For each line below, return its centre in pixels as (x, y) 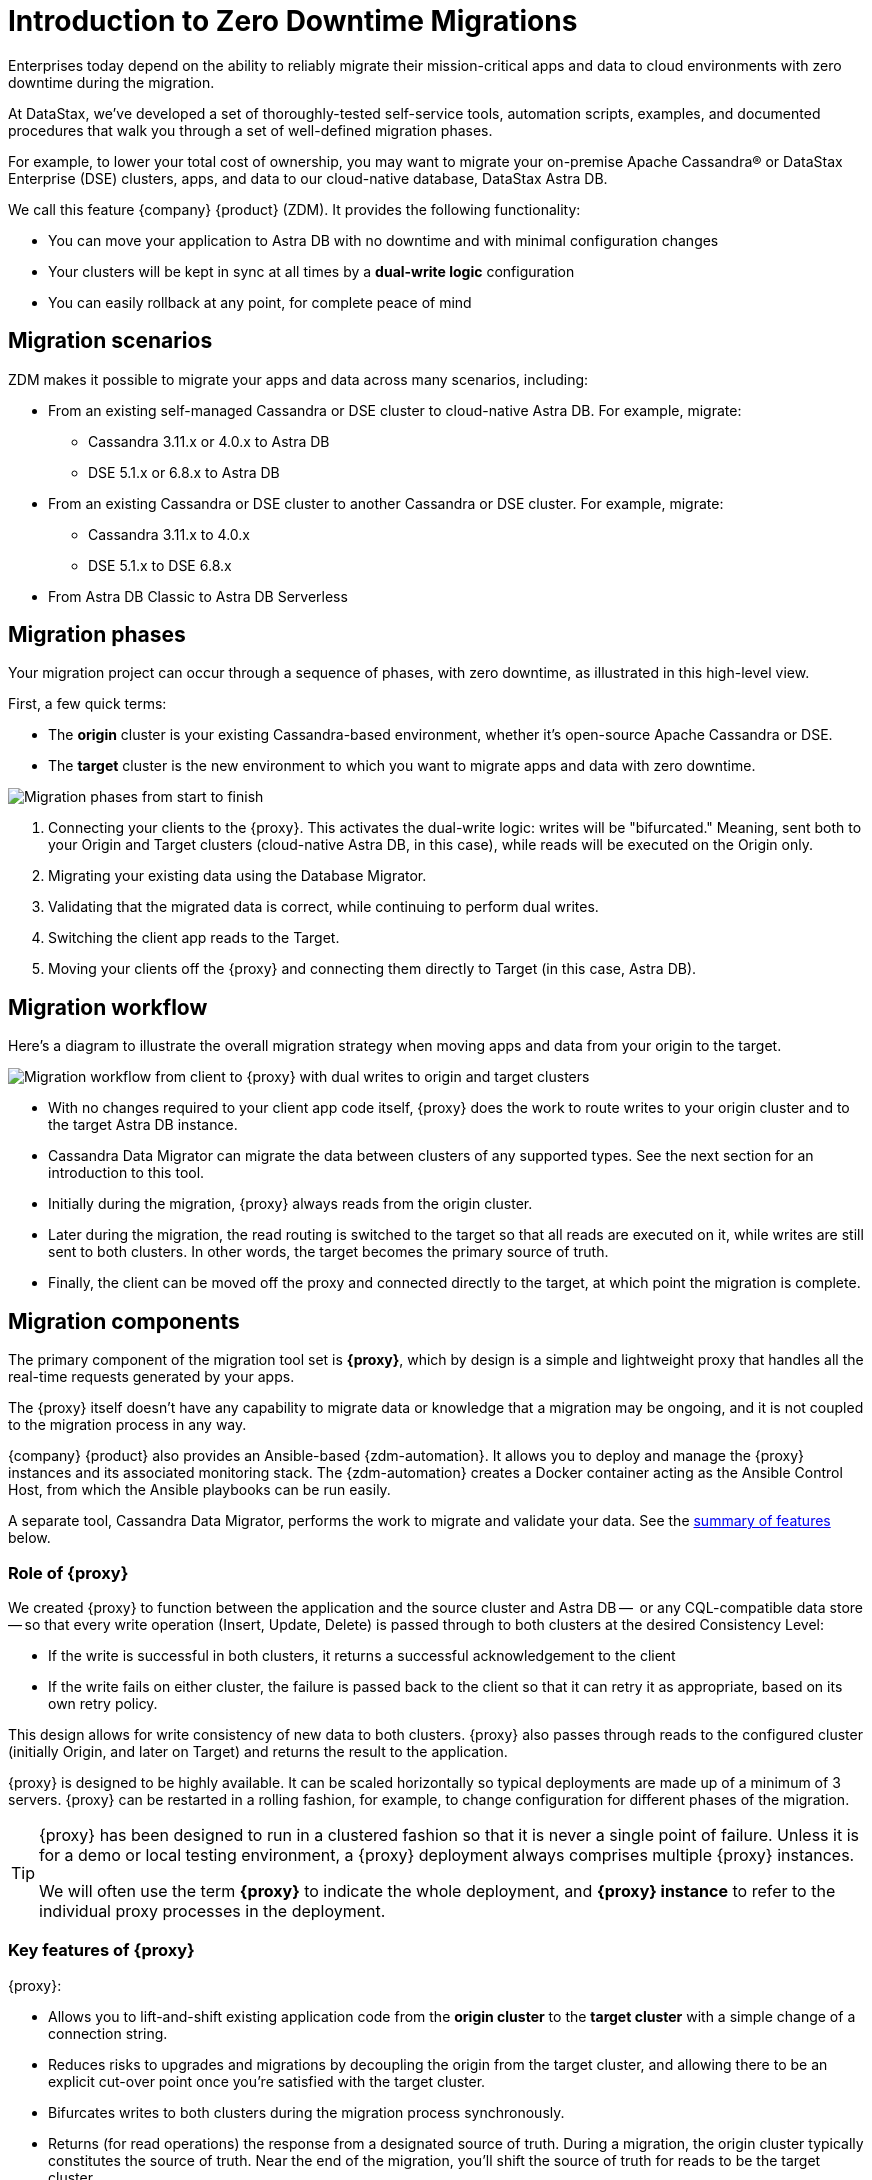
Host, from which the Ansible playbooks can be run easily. (199, 1490)
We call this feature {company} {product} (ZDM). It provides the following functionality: (294, 209)
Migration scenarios (110, 341)
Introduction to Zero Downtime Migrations (293, 21)
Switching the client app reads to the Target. (194, 938)
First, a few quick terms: (87, 704)
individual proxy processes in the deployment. (212, 1910)
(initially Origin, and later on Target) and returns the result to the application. (258, 1751)
